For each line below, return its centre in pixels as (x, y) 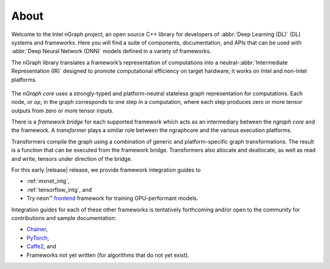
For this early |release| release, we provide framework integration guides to (106, 170)
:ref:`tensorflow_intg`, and (59, 190)
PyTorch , (38, 238)
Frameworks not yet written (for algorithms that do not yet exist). (108, 255)
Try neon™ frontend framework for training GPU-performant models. (112, 198)
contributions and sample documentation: (64, 218)
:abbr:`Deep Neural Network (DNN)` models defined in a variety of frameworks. (111, 51)
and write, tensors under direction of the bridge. (72, 158)
